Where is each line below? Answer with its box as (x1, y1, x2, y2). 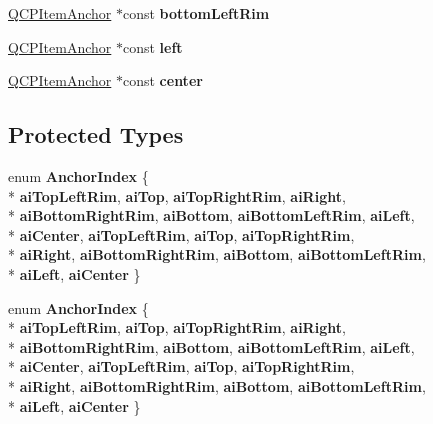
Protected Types (8, 119, 184, 150)
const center (122, 70, 203, 91)
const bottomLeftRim (122, 3, 270, 23)
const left (122, 36, 183, 57)
